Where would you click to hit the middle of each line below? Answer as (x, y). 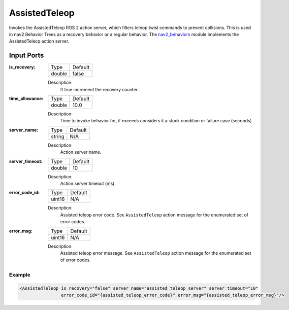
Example (20, 275)
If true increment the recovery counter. (99, 89)
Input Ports (27, 55)
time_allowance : (26, 99)
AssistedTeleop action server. (39, 41)
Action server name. (81, 152)
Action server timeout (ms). (88, 183)
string (58, 137)
